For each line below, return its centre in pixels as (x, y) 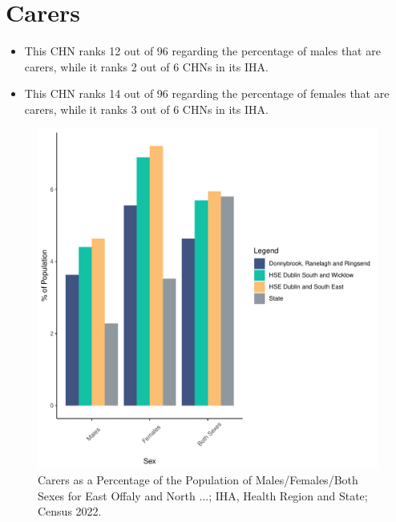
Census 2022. (70, 511)
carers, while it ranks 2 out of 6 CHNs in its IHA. (146, 66)
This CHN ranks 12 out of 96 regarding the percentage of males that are (202, 51)
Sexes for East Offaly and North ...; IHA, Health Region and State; (203, 495)
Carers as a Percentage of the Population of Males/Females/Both (198, 480)
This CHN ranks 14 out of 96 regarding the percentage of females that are (207, 93)
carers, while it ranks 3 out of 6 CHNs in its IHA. (146, 109)
